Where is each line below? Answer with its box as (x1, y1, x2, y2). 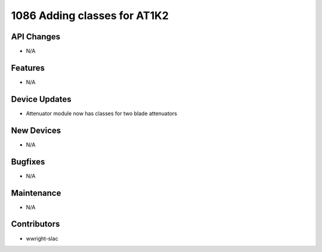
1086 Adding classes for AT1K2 (11, 9, 169, 22)
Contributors (11, 219, 60, 229)
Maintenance (11, 188, 61, 198)
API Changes (11, 32, 61, 42)
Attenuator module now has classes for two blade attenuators (26, 110, 177, 117)
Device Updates (11, 94, 72, 104)
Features (11, 63, 45, 73)
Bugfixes (11, 157, 45, 167)
